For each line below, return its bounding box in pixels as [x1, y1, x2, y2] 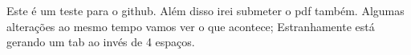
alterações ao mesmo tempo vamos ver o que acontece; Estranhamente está [6, 18, 375, 34]
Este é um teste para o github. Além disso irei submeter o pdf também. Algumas [6, 2, 405, 18]
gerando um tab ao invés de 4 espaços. [6, 33, 195, 50]
